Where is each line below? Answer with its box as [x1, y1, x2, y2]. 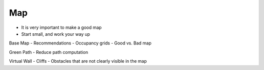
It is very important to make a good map [21, 24, 102, 30]
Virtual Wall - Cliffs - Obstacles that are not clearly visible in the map [9, 58, 147, 64]
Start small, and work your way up [21, 31, 90, 37]
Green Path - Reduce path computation [9, 49, 88, 55]
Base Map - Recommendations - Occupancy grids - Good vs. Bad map [9, 40, 152, 46]
